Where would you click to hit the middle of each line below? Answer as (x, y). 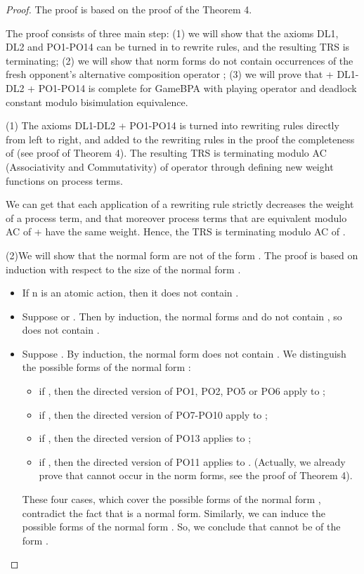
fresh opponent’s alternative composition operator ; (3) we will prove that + (170, 74)
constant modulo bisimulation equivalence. (97, 102)
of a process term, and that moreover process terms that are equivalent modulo (176, 217)
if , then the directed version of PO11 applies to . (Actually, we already (192, 461)
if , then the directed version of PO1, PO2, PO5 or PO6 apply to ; (182, 391)
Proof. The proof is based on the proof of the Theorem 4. (129, 9)
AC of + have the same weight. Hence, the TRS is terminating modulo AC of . (176, 231)
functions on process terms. (64, 180)
